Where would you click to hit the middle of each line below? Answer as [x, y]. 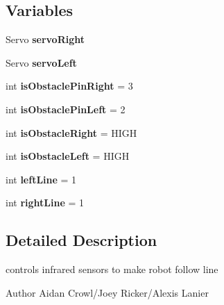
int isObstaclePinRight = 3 [69, 86]
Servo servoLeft [41, 62]
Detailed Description [81, 240]
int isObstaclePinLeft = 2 [66, 109]
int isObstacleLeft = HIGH [68, 156]
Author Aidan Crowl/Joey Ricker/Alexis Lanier [107, 292]
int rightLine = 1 [45, 203]
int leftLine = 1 [41, 179]
